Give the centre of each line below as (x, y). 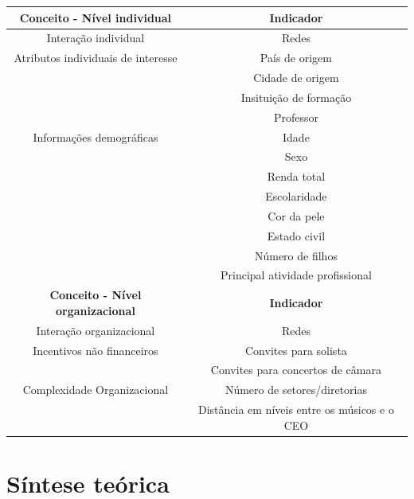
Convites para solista (296, 350)
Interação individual (96, 38)
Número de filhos (296, 255)
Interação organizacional (96, 330)
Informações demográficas (96, 136)
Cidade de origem (296, 78)
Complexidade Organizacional (96, 390)
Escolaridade (296, 196)
